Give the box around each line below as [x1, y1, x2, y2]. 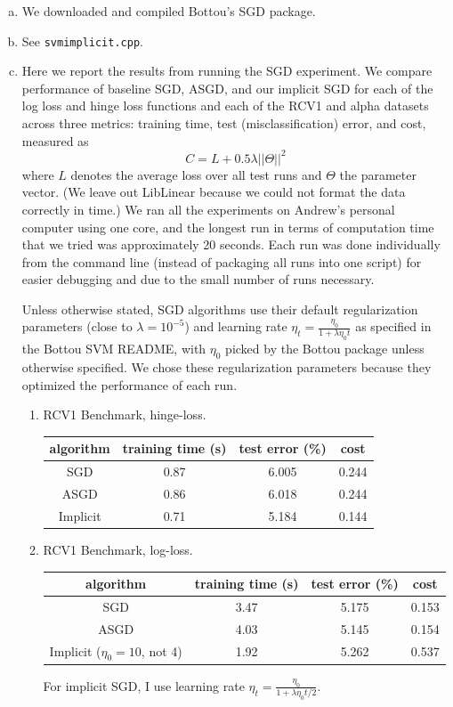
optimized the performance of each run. [21, 375, 238, 394]
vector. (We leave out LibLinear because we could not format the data [21, 183, 406, 201]
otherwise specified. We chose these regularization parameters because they [21, 358, 432, 377]
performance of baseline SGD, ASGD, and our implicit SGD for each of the [21, 78, 433, 97]
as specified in [355, 317, 432, 336]
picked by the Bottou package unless [225, 339, 425, 358]
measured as [21, 131, 89, 150]
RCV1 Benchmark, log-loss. [43, 540, 193, 558]
